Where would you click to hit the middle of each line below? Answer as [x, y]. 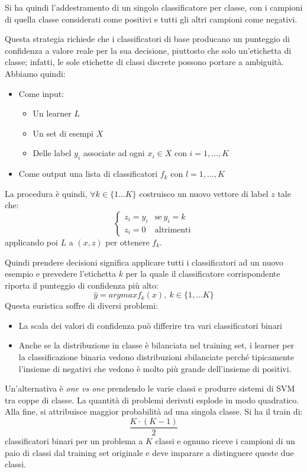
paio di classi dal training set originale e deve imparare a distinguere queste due [149, 452]
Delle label [52, 153]
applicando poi [31, 242]
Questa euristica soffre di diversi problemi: [82, 305]
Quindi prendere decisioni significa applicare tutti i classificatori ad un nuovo [144, 262]
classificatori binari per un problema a [74, 441]
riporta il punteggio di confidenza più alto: [82, 285]
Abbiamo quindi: [35, 73]
